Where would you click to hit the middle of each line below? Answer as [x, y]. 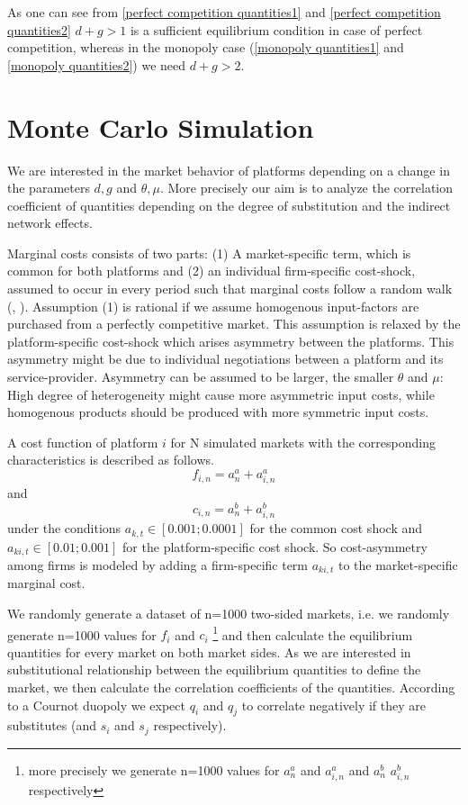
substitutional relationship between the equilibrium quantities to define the [214, 669]
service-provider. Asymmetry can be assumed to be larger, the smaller [201, 377]
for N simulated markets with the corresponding [303, 442]
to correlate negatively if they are [333, 705]
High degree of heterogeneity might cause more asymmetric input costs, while [221, 394]
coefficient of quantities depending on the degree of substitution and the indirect [229, 205]
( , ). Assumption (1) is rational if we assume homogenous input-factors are [213, 306]
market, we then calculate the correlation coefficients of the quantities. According [231, 687]
